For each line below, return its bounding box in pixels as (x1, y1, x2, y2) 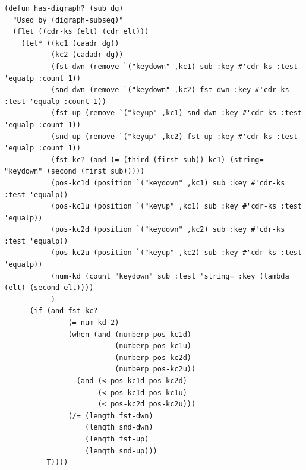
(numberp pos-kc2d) (115, 353, 191, 362)
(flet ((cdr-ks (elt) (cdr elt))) (12, 27, 149, 36)
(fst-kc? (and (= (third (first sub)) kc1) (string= (51, 155, 264, 164)
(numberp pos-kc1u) (115, 342, 191, 351)
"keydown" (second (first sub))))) (4, 167, 145, 176)
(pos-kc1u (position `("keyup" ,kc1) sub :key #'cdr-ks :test (51, 202, 302, 211)
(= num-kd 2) (68, 318, 119, 327)
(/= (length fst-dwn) (68, 411, 153, 420)
